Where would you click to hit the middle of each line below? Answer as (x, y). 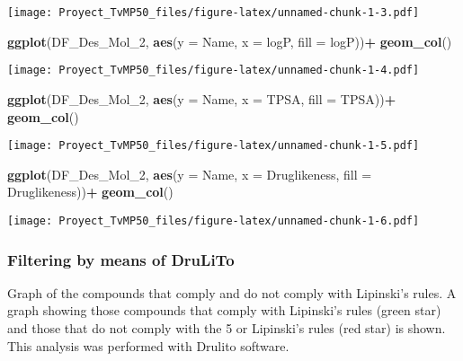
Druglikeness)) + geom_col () (90, 192)
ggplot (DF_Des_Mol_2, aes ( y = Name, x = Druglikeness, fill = (190, 174)
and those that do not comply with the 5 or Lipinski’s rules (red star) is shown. (227, 328)
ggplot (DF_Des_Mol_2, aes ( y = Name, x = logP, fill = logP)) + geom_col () (230, 41)
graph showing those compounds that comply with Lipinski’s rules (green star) (224, 310)
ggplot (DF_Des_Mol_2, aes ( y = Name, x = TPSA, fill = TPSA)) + (202, 98)
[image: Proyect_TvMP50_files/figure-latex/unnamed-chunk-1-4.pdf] (214, 70)
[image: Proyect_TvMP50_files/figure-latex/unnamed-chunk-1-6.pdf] (214, 220)
